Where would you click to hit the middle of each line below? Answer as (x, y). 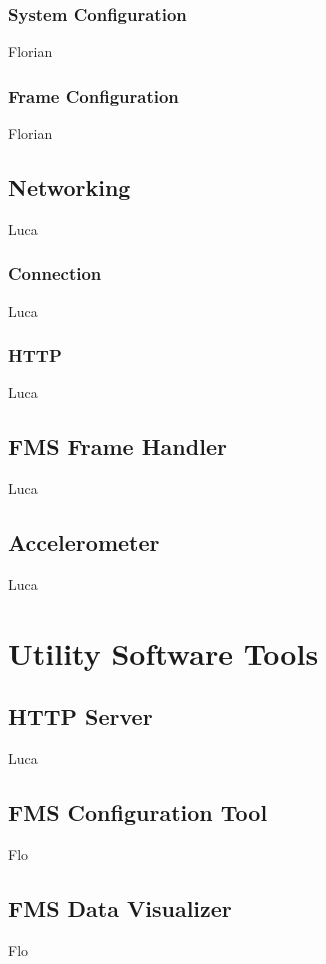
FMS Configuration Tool (138, 812)
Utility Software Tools (163, 652)
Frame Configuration (93, 95)
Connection (55, 273)
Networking (69, 187)
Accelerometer (84, 542)
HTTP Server (80, 716)
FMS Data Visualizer (120, 908)
